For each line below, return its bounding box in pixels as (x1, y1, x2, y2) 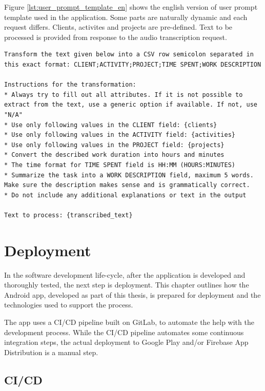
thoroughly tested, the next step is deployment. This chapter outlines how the (4, 279, 249, 290)
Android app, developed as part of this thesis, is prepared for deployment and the (4, 289, 261, 300)
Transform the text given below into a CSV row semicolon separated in (4, 51, 254, 58)
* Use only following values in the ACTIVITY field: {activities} (4, 131, 236, 139)
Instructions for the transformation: (4, 81, 136, 89)
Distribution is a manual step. (4, 346, 98, 357)
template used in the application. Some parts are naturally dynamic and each (4, 11, 248, 22)
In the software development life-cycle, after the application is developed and (4, 269, 246, 280)
